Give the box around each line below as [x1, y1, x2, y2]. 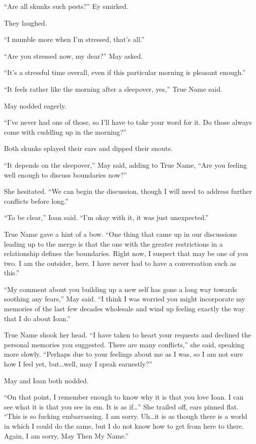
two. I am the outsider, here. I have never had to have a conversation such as [4, 258, 236, 268]
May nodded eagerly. [4, 100, 66, 111]
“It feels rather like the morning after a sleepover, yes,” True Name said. [4, 83, 223, 94]
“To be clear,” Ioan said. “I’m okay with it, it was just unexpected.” [4, 212, 209, 222]
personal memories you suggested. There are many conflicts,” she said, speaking [4, 339, 245, 349]
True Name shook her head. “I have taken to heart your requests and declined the [4, 330, 252, 340]
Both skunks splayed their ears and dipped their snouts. [4, 143, 173, 153]
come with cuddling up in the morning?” [4, 126, 127, 137]
